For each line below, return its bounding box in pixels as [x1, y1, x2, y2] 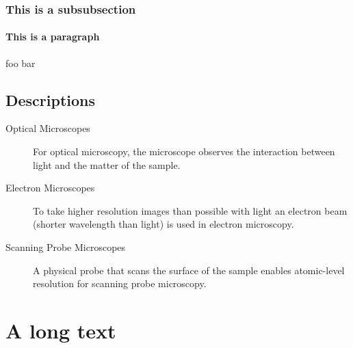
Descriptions [5, 89, 96, 110]
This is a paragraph [5, 29, 100, 44]
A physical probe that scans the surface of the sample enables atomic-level [33, 263, 345, 277]
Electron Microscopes [5, 180, 95, 195]
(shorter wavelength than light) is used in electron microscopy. [33, 217, 294, 231]
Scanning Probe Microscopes [5, 240, 126, 254]
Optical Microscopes [5, 121, 90, 135]
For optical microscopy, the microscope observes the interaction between [33, 144, 335, 159]
